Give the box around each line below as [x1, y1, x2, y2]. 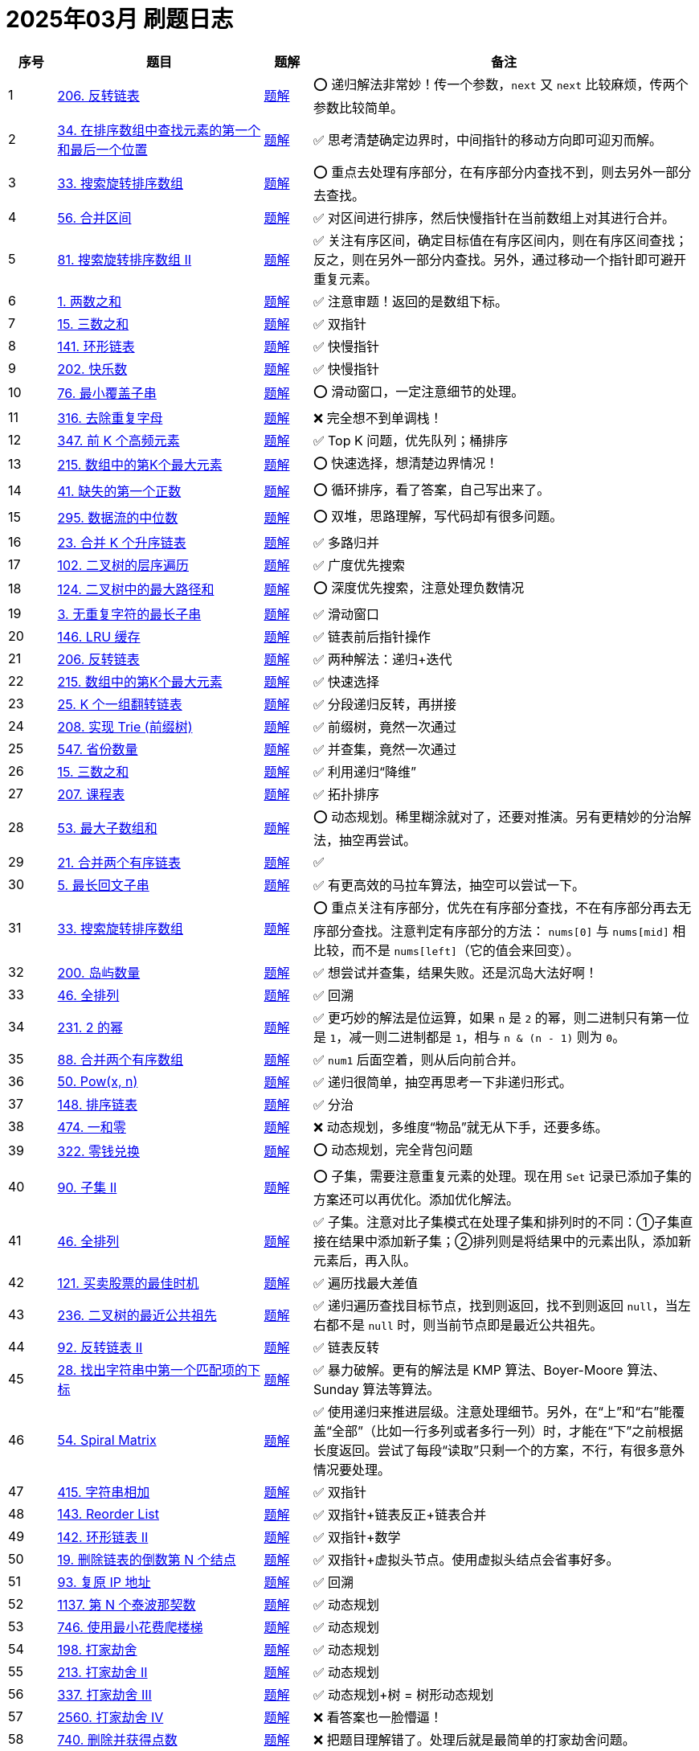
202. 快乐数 [57, 360, 128, 377]
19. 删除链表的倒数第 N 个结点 [57, 1551, 236, 1568]
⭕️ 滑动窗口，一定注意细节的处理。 [313, 383, 525, 400]
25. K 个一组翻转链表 [57, 695, 182, 712]
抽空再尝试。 [339, 831, 417, 848]
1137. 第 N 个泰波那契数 [57, 1596, 196, 1613]
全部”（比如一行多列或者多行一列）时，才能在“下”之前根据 [332, 1422, 684, 1439]
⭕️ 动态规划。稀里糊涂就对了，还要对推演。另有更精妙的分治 [313, 808, 679, 825]
